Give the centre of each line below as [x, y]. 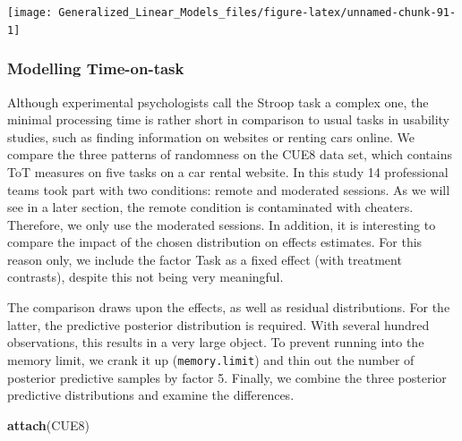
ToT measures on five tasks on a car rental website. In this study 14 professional [228, 171]
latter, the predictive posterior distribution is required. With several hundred [218, 324]
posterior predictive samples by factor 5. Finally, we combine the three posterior [227, 377]
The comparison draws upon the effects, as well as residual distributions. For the [229, 307]
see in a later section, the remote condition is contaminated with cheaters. [210, 207]
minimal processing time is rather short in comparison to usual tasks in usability [229, 119]
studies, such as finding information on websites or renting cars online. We [211, 136]
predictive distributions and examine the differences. [151, 395]
